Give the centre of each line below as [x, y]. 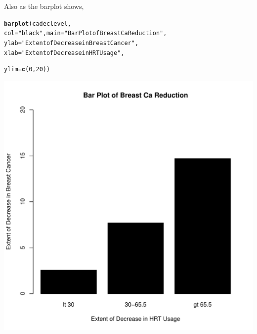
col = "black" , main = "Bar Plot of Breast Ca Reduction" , [86, 33]
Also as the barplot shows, [44, 6]
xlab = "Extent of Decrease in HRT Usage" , [64, 53]
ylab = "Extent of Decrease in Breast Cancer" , [71, 43]
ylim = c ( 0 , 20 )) [27, 70]
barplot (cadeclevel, [38, 24]
